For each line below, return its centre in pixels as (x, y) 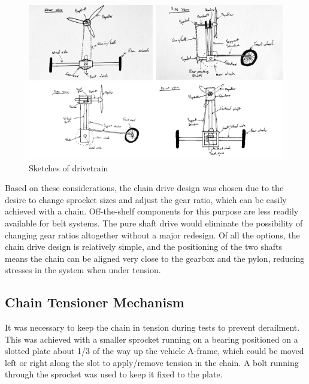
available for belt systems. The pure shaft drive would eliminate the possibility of (154, 223)
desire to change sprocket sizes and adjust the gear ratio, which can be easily (146, 199)
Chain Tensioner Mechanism (95, 302)
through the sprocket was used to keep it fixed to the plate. (114, 374)
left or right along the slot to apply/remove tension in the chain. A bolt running (152, 362)
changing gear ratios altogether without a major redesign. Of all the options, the (152, 235)
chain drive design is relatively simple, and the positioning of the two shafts (143, 247)
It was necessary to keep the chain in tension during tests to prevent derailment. (152, 327)
